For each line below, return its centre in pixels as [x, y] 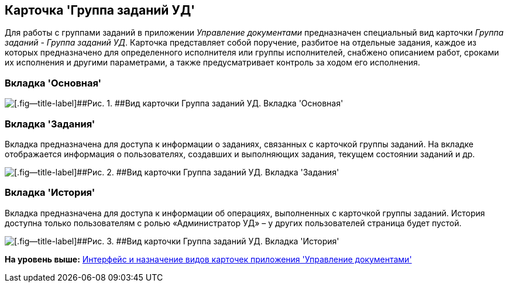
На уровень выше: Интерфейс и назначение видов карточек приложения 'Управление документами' [208, 259]
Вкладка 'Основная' [53, 83]
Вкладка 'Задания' [50, 124]
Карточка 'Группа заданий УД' [100, 10]
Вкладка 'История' [50, 193]
